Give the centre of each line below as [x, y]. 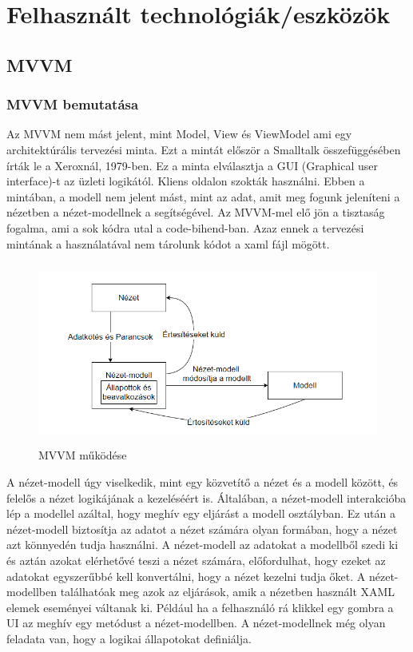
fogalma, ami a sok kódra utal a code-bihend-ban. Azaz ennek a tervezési [185, 227]
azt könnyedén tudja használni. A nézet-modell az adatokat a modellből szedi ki [203, 545]
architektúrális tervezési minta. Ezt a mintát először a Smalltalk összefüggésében [204, 149]
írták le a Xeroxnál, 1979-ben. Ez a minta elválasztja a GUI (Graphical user [193, 165]
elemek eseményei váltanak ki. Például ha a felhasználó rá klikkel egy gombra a [200, 607]
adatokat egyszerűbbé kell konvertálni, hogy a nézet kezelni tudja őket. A [186, 576]
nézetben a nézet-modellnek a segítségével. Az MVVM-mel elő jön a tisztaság [196, 212]
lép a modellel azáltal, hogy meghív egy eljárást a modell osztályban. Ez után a [201, 513]
